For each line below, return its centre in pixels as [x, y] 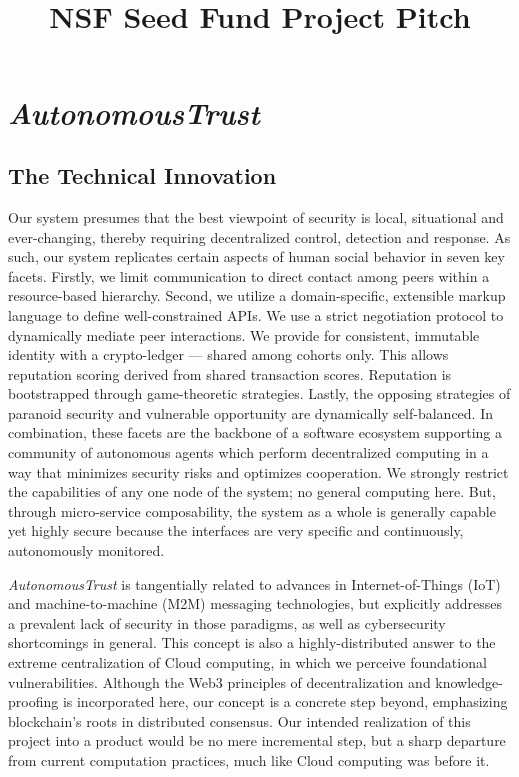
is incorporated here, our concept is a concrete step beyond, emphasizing [285, 701]
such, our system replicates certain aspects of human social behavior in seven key [256, 256]
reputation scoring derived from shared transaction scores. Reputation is [230, 373]
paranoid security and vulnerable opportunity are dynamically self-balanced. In [250, 412]
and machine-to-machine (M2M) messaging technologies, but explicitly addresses [255, 603]
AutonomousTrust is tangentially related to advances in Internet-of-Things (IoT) [254, 583]
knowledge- [469, 681]
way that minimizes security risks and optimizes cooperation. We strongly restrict [258, 471]
